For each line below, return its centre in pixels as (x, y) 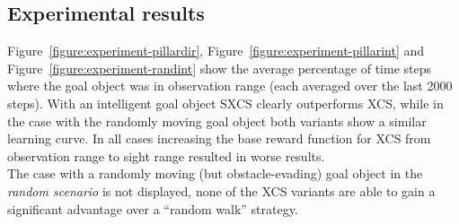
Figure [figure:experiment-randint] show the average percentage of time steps (219, 68)
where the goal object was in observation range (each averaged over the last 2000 (230, 86)
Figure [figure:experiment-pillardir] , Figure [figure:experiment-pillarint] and (216, 51)
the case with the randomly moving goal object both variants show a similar (217, 121)
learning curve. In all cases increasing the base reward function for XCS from (219, 138)
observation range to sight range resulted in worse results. (166, 155)
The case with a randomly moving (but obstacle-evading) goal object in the (215, 173)
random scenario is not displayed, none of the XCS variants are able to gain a (221, 190)
